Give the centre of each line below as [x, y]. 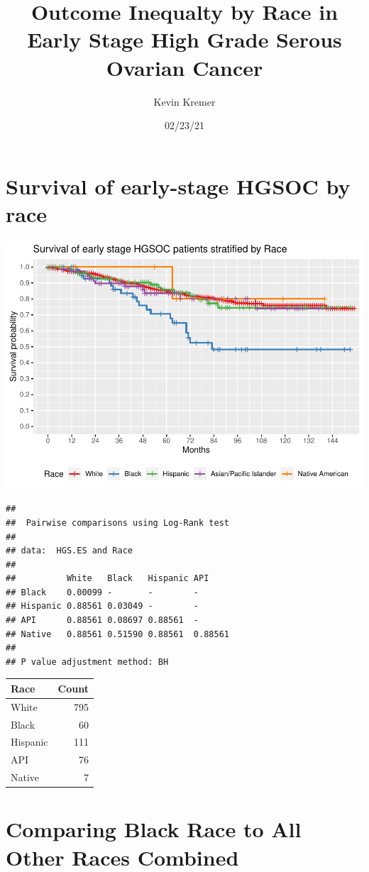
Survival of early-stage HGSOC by [178, 186]
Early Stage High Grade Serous [184, 39]
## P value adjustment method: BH [87, 662]
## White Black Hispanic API [108, 579]
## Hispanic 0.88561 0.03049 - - [103, 606]
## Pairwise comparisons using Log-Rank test [117, 523]
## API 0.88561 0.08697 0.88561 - [103, 620]
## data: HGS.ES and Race [69, 551]
